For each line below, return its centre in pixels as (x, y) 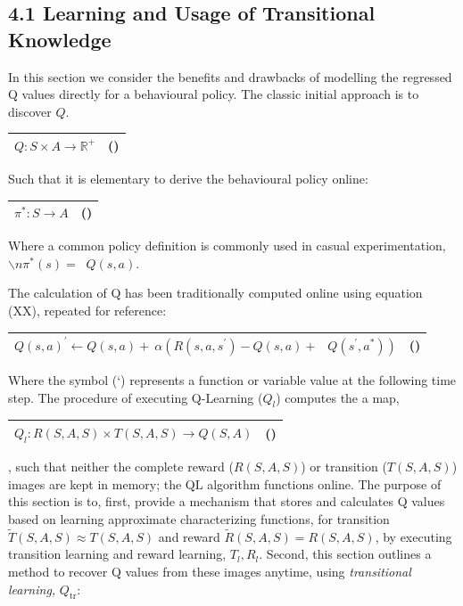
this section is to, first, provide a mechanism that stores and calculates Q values (227, 501)
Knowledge (60, 39)
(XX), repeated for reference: (87, 310)
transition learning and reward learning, (117, 554)
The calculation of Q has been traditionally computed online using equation (215, 293)
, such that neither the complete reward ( (121, 467)
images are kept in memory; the (95, 483)
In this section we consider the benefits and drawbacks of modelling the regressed (230, 76)
